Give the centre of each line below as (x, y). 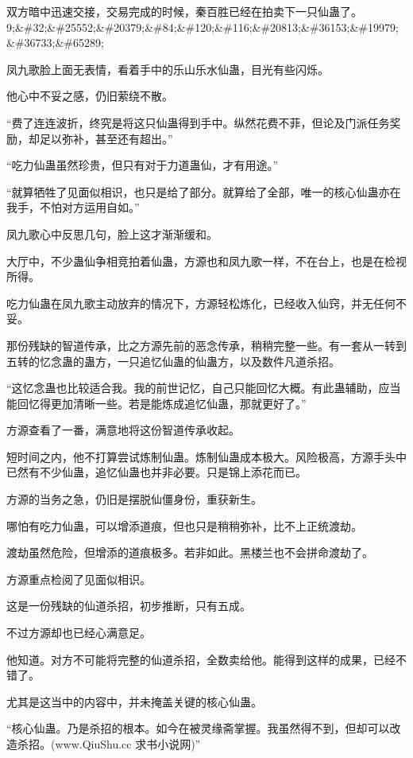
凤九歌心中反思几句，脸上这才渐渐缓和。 (112, 233)
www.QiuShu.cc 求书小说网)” (128, 744)
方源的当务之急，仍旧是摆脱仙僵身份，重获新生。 (134, 499)
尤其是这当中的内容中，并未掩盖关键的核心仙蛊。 (134, 701)
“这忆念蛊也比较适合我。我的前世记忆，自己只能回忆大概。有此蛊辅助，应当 (204, 388)
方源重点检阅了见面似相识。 (79, 579)
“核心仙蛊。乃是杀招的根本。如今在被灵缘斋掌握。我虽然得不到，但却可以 (198, 728)
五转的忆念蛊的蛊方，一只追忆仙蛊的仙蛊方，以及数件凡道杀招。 (173, 361)
